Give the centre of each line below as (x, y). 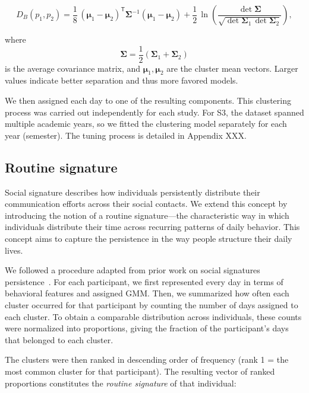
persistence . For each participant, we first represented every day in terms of (144, 281)
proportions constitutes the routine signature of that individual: (121, 383)
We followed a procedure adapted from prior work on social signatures (133, 270)
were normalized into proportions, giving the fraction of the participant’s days (147, 328)
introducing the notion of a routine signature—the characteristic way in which (147, 215)
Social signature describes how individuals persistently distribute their (133, 192)
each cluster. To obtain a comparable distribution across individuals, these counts (153, 316)
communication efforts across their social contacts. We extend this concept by (146, 204)
